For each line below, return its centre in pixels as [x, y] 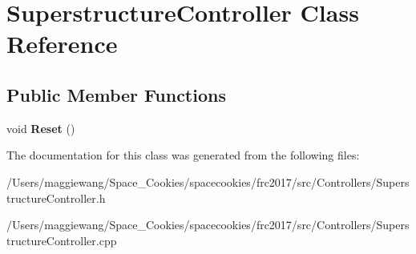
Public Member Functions [116, 94]
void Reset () [41, 128]
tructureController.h [56, 198]
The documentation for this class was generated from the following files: [183, 155]
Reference [62, 44]
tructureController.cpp [62, 240]
